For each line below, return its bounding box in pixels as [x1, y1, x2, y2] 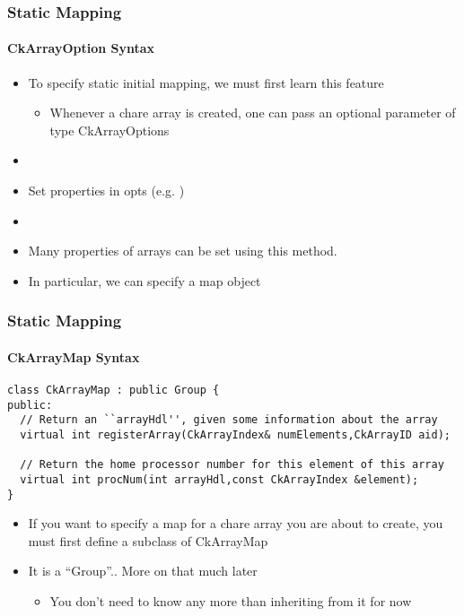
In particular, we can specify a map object [28, 271, 261, 290]
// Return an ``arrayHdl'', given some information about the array [20, 413, 438, 427]
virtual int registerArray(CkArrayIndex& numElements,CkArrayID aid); [20, 429, 451, 441]
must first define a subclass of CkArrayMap [28, 531, 268, 550]
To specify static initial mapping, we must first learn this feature [28, 73, 384, 91]
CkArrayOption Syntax [7, 39, 155, 57]
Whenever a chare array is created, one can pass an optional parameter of [49, 103, 456, 122]
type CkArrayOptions [49, 120, 170, 139]
